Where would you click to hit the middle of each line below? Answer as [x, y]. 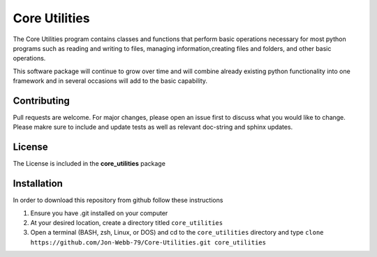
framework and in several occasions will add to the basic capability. [110, 81]
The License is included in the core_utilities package [89, 164]
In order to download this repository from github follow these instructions [118, 200]
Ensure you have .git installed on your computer [99, 213]
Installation [38, 184]
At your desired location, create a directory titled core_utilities [127, 223]
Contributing [41, 101]
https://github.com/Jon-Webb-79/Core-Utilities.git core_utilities [148, 242]
